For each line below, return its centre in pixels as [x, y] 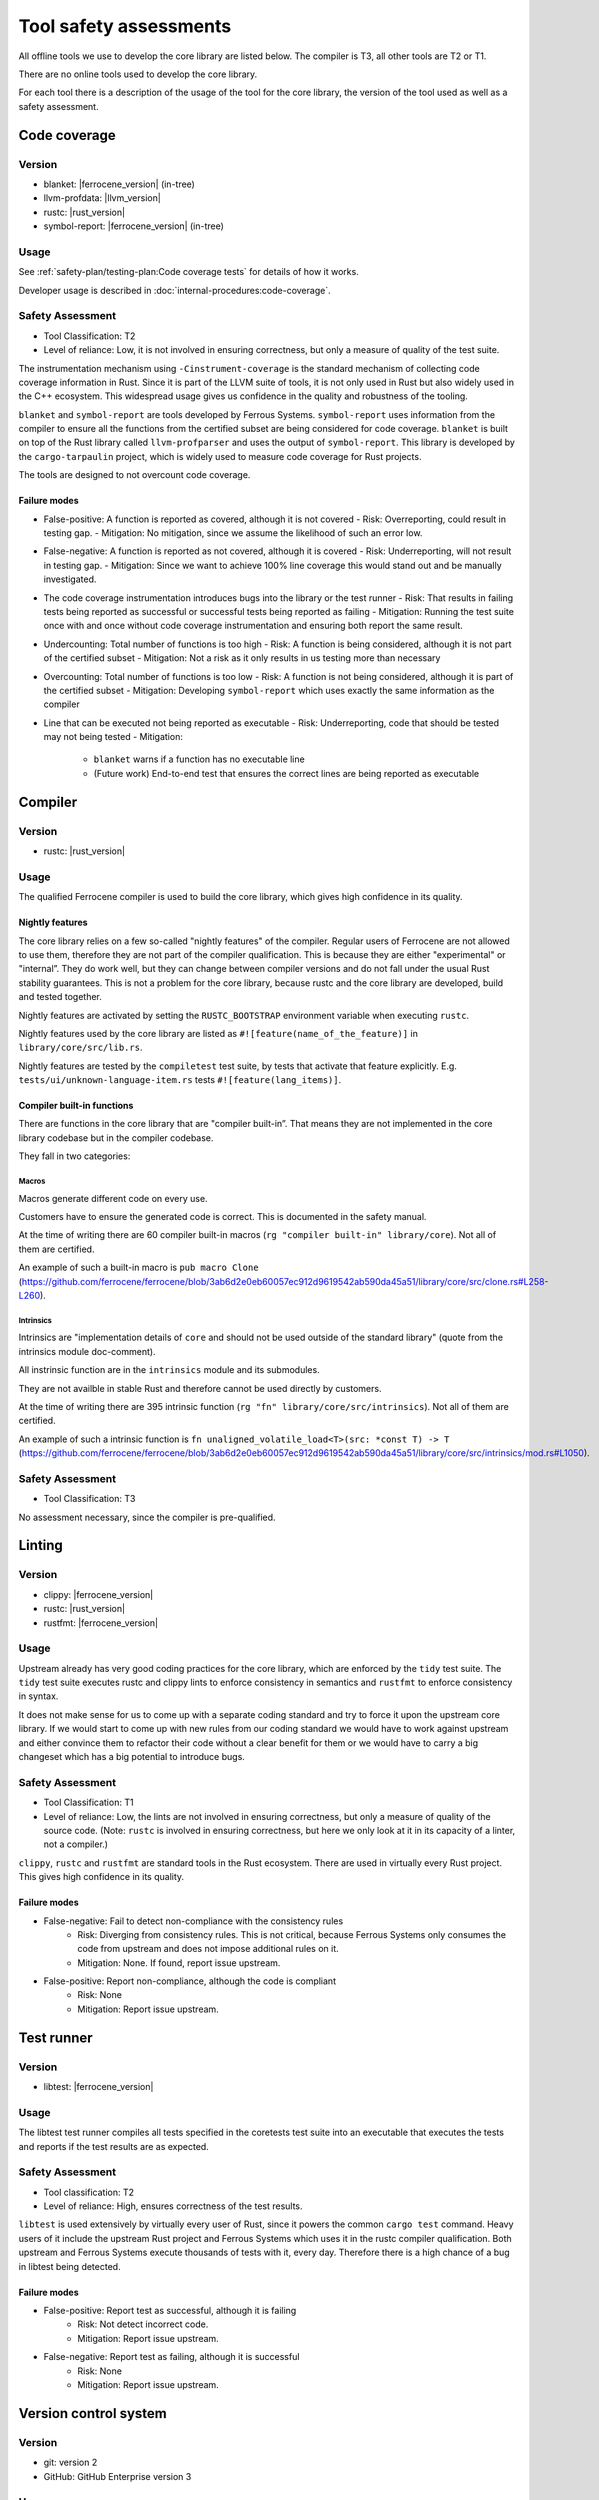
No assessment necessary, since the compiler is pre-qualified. [147, 1517]
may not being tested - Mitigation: [113, 737]
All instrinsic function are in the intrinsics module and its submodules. [169, 1370]
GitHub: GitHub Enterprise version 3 [117, 2476]
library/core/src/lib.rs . [80, 1047]
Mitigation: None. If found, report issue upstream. [179, 1962]
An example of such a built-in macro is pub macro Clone [138, 1267]
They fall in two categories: [74, 1156]
